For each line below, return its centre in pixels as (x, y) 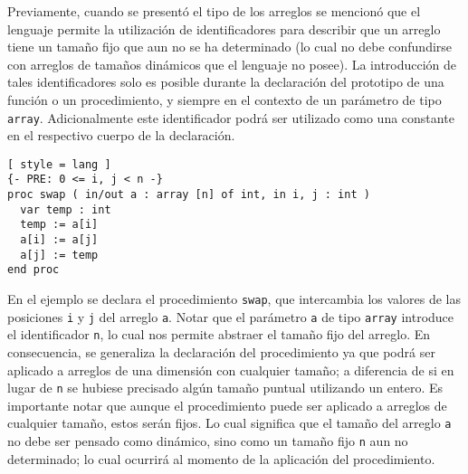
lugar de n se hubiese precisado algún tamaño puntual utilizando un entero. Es (225, 388)
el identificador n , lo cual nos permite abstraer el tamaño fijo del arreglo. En (219, 334)
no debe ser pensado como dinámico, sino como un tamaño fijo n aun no (208, 441)
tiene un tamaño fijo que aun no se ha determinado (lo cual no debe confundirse (230, 47)
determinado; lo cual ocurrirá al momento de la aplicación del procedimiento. (221, 458)
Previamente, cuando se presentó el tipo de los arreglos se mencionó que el (214, 11)
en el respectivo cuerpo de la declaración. (121, 135)
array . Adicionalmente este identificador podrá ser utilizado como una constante (231, 117)
